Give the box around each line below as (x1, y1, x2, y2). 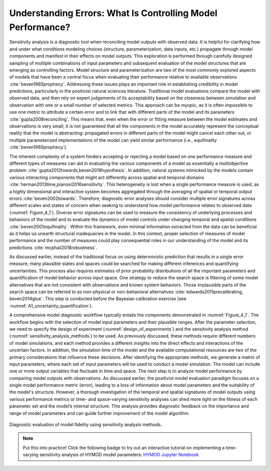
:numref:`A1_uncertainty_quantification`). (9, 303, 93, 309)
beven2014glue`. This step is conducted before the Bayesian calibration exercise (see (9, 296, 187, 302)
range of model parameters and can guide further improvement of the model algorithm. (9, 410, 190, 416)
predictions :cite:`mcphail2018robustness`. (9, 245, 97, 251)
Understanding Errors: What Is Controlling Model (9, 8, 218, 19)
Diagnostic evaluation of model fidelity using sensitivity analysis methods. (9, 421, 162, 428)
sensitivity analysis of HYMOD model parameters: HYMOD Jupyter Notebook (39, 451, 199, 458)
